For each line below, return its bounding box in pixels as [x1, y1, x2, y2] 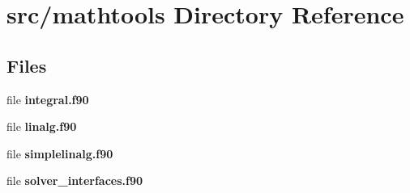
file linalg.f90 [6, 118, 77, 135]
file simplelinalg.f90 [6, 145, 113, 162]
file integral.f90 [6, 90, 89, 107]
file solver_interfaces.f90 [6, 172, 143, 189]
